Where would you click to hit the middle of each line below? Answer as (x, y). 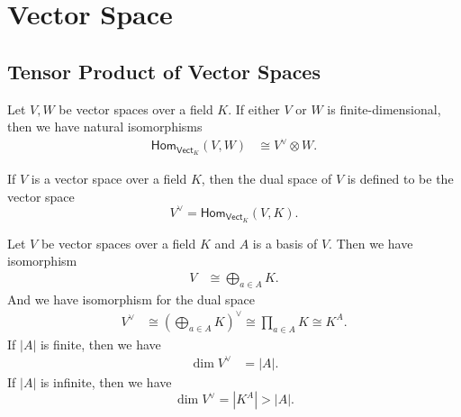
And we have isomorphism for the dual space (131, 299)
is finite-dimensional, (384, 109)
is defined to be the (400, 179)
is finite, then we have (100, 344)
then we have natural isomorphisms (105, 127)
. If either (254, 109)
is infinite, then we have (106, 381)
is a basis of (285, 243)
